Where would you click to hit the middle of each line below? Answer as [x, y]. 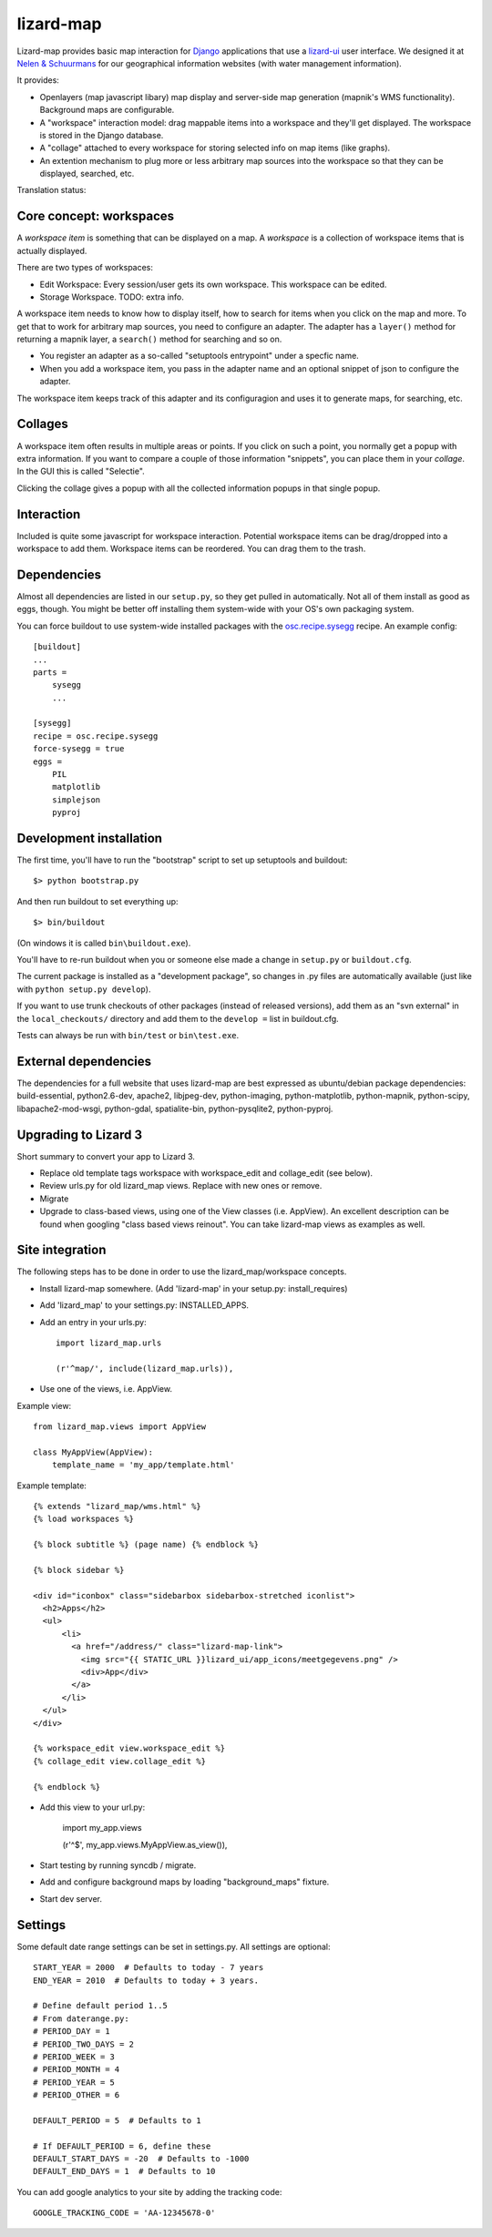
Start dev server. [71, 1898]
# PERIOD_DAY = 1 [72, 2032]
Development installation [90, 838]
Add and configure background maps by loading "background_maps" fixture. [184, 1882]
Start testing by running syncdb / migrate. [118, 1865]
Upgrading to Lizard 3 [80, 1134]
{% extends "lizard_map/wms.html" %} [118, 1506]
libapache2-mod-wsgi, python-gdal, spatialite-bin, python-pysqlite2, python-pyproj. [175, 1108]
